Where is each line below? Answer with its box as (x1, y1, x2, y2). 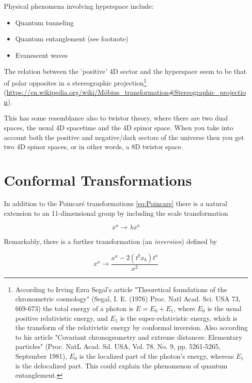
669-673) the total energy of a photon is (15, 303, 134, 313)
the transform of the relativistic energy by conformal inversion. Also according (15, 322, 248, 332)
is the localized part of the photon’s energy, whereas (79, 350, 234, 361)
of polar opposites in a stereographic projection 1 (4, 76, 147, 87)
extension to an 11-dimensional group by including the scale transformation (4, 208, 228, 218)
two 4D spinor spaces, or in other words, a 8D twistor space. (4, 141, 183, 152)
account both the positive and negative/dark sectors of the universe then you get (4, 132, 244, 142)
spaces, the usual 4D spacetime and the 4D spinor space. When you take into (4, 122, 233, 132)
